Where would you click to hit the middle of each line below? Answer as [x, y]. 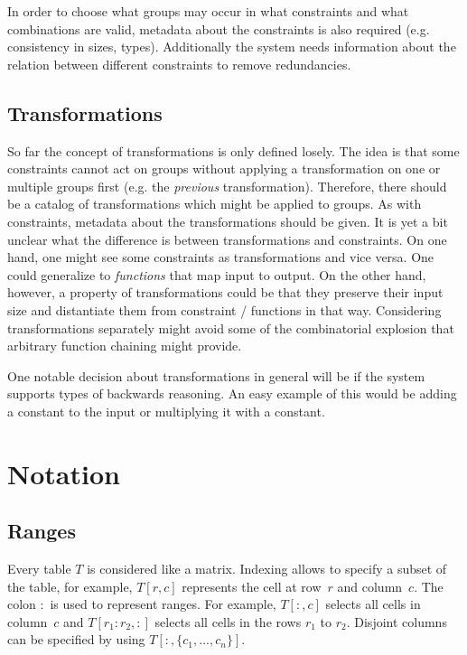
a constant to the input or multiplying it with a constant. [166, 411]
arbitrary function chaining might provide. [125, 346]
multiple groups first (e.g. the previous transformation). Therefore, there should [227, 186]
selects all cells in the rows [228, 621]
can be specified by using [76, 639]
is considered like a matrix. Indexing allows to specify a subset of [267, 569]
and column [370, 586]
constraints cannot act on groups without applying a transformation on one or [224, 168]
